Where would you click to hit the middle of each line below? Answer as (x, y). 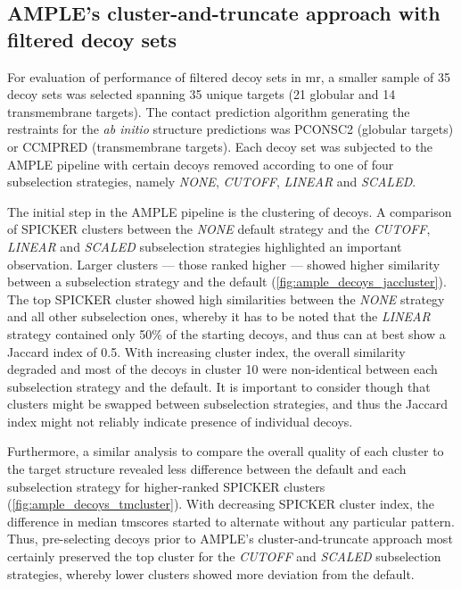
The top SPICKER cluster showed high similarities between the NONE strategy (226, 299)
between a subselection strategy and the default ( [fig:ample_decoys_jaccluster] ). (227, 282)
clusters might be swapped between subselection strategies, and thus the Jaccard (227, 404)
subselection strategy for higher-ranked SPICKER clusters (166, 486)
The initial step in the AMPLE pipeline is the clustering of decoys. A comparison (230, 211)
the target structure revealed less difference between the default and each (207, 469)
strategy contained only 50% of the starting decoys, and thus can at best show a (226, 333)
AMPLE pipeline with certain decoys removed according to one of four (201, 164)
